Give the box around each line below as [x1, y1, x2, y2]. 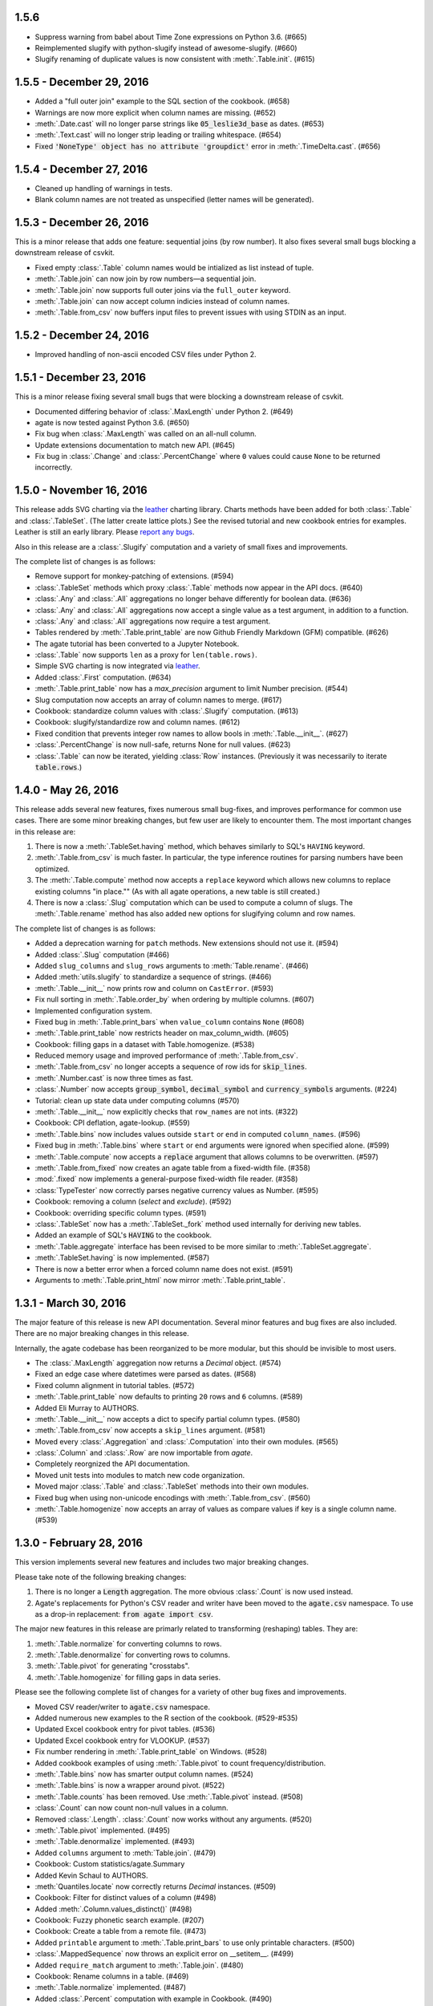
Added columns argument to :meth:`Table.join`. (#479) [34, 1848, 216, 1858]
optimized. [34, 863, 70, 874]
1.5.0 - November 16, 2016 [14, 484, 148, 497]
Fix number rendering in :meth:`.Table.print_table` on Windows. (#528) [34, 1747, 268, 1756]
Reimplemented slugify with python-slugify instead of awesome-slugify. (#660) [34, 43, 297, 52]
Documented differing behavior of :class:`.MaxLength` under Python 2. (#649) [34, 406, 293, 416]
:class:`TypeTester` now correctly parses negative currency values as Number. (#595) [34, 1185, 319, 1195]
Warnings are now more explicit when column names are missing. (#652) [34, 108, 277, 117]
